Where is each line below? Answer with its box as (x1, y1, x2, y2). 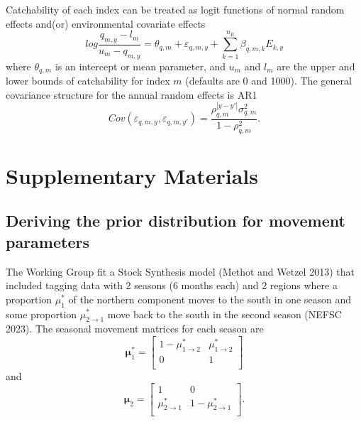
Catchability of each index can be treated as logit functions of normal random (6, 2, 345, 16)
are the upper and (277, 58, 355, 73)
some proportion (6, 306, 77, 321)
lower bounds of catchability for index (6, 73, 170, 88)
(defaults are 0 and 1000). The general (185, 73, 352, 88)
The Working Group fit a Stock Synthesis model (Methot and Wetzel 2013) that (6, 264, 355, 278)
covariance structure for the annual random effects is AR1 (6, 87, 257, 102)
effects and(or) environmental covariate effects (6, 16, 206, 31)
